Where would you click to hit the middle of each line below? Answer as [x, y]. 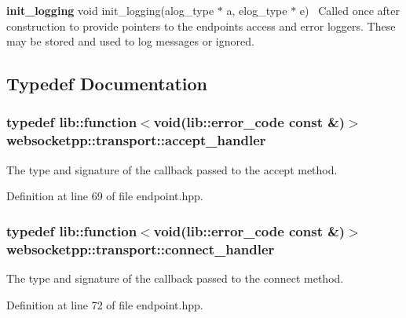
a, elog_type [257, 10]
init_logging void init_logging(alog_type [110, 10]
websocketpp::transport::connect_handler [141, 249]
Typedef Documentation [107, 84]
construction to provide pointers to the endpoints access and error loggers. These [201, 26]
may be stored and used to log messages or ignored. [130, 41]
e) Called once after [350, 10]
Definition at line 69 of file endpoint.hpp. [105, 196]
